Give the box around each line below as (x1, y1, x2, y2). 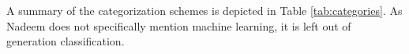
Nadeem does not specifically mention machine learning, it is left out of (6, 17, 351, 34)
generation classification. (6, 33, 125, 49)
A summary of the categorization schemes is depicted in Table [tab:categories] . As (6, 2, 403, 18)
